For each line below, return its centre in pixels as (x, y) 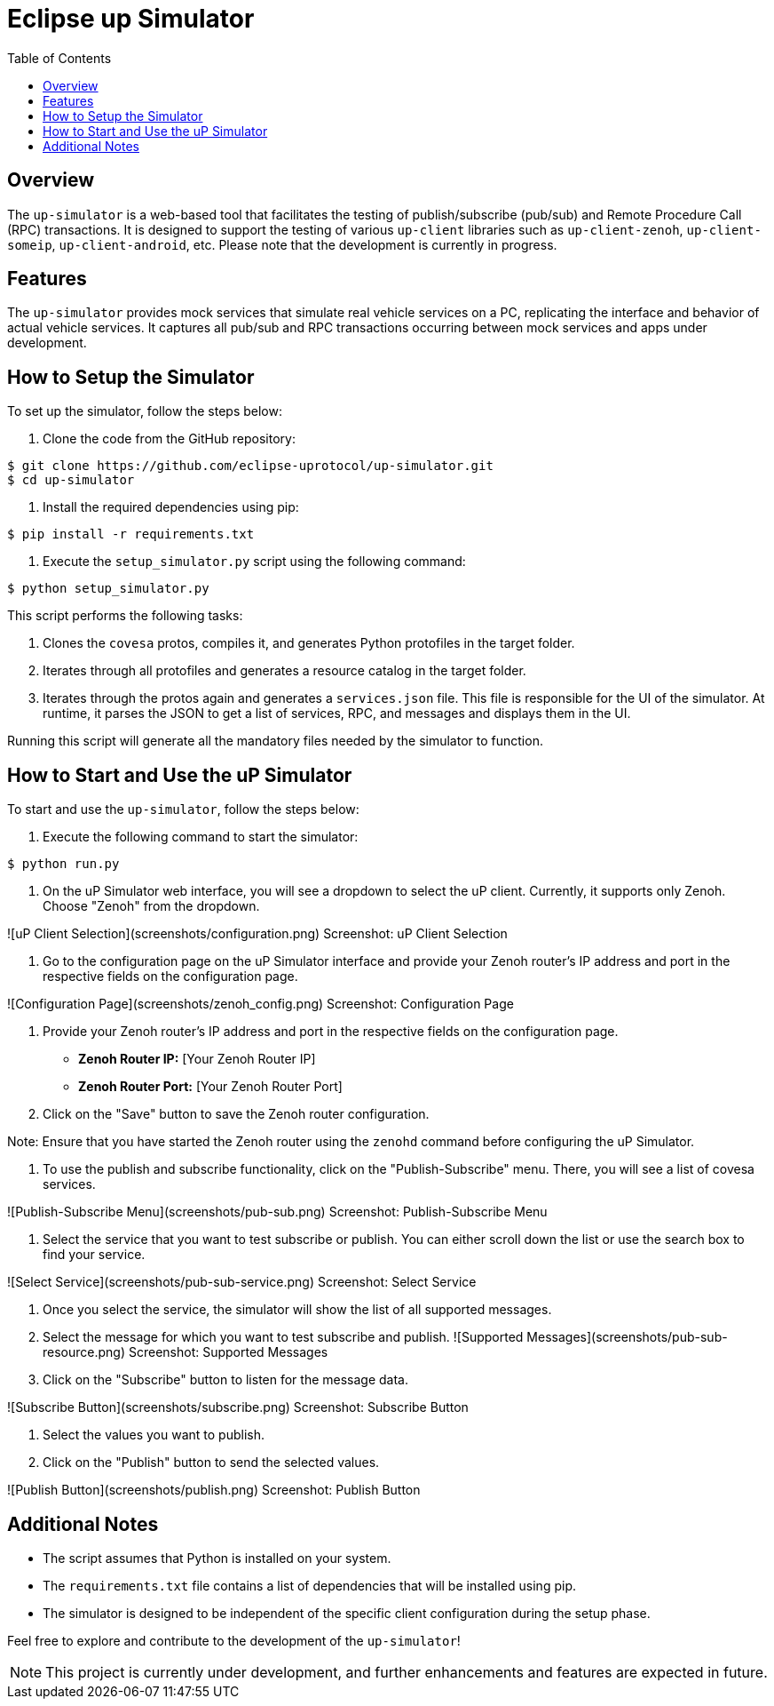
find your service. (94, 1255)
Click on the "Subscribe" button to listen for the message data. (226, 1380)
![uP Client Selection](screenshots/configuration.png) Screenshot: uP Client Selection (257, 934)
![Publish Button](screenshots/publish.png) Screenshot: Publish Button (214, 1490)
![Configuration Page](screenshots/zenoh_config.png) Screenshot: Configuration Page (261, 1004)
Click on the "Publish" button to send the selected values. (211, 1463)
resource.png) (84, 1352)
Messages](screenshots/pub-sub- (627, 1337)
